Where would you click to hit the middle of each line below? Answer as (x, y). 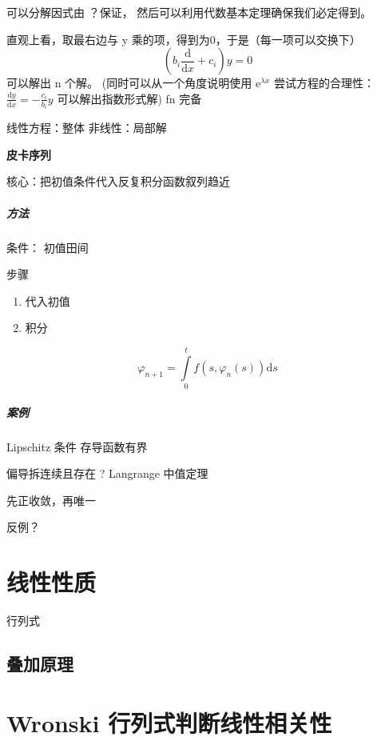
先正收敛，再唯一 (51, 500)
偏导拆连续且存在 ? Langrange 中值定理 (107, 473)
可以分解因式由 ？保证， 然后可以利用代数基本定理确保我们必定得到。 (189, 12)
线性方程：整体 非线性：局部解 (87, 128)
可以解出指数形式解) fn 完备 (129, 98)
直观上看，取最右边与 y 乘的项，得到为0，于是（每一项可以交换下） (184, 39)
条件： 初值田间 (48, 247)
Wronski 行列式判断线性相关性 (169, 722)
